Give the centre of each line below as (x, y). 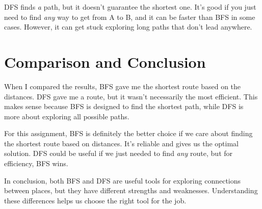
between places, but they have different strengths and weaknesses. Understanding (131, 190)
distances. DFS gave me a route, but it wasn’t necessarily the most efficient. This (131, 96)
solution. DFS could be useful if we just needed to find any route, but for (119, 153)
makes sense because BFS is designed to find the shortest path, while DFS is (124, 106)
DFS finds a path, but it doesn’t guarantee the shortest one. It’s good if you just (130, 7)
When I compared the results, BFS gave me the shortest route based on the (123, 86)
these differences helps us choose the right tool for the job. (95, 200)
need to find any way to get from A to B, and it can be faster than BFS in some (130, 17)
